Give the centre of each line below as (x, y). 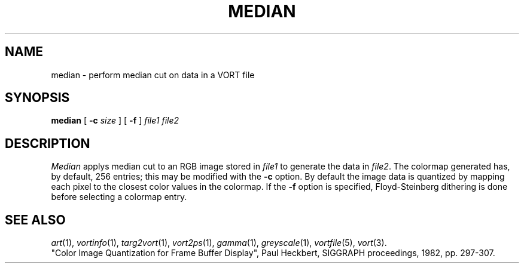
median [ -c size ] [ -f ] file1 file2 (115, 121)
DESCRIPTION (48, 143)
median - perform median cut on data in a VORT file (153, 75)
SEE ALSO (35, 220)
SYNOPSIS (37, 98)
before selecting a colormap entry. (119, 197)
